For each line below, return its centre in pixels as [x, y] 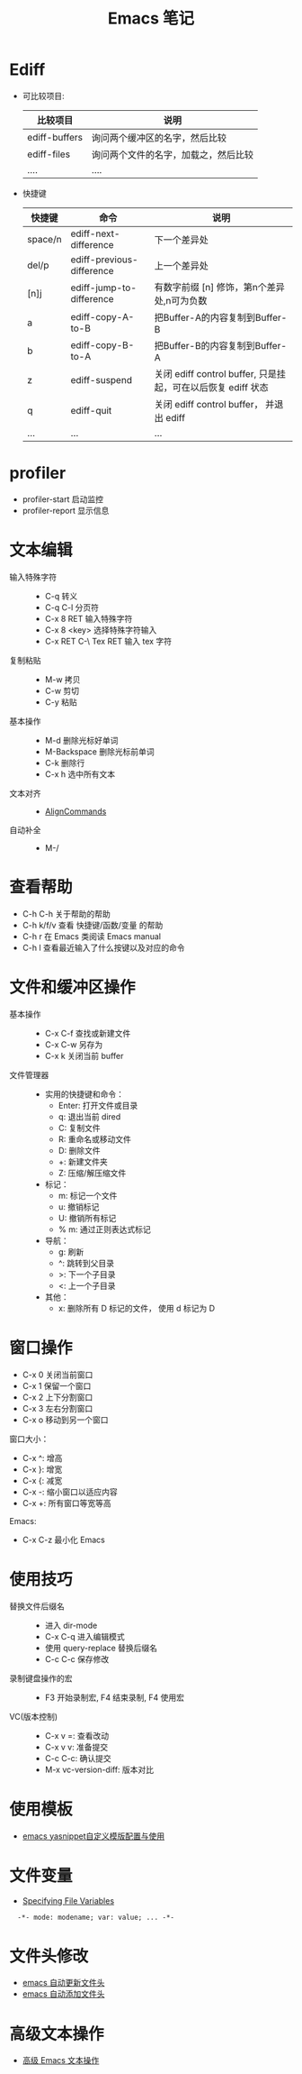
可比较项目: [43, 96]
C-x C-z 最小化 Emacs [63, 1540]
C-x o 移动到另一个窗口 [66, 1420]
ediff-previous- [104, 260]
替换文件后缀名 [37, 1606]
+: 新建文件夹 [83, 1161]
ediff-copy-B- [102, 345]
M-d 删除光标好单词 [81, 740]
